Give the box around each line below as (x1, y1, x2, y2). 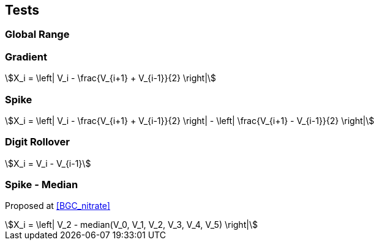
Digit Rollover (5, 136, 70, 148)
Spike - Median (5, 178, 78, 191)
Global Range (5, 28, 70, 41)
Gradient (5, 50, 47, 63)
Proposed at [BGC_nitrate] (5, 200, 110, 211)
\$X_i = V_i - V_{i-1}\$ (5, 158, 91, 169)
